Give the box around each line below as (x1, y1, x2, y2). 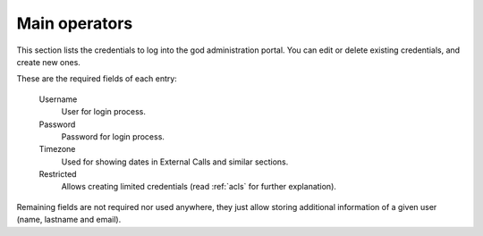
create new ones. (16, 56, 80, 67)
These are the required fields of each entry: (16, 73, 178, 84)
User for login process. (61, 106, 147, 117)
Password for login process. (61, 131, 165, 142)
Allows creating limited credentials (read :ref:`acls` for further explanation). (61, 181, 337, 192)
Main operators (16, 13, 133, 33)
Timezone (38, 144, 76, 155)
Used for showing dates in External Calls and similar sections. (61, 156, 289, 167)
